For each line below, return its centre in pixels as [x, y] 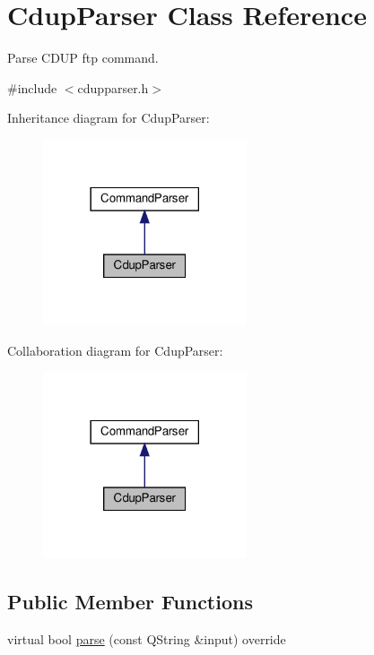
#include [32, 87]
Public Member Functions [130, 602]
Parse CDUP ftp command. [83, 58]
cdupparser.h [113, 87]
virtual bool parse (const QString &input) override [147, 638]
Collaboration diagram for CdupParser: [115, 350]
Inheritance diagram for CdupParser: [109, 118]
